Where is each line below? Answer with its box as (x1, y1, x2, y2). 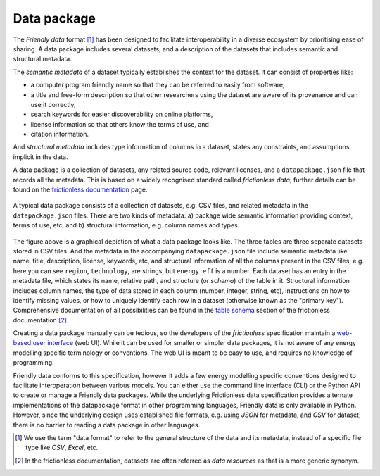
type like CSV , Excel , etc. (25, 444, 99, 452)
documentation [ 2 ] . (13, 315, 69, 324)
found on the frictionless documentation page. (13, 185, 148, 194)
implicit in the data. (13, 152, 68, 161)
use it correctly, (30, 100, 77, 108)
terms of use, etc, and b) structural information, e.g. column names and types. (13, 221, 240, 230)
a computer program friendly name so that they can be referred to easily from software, (30, 81, 285, 89)
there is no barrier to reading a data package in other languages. (13, 420, 201, 429)
